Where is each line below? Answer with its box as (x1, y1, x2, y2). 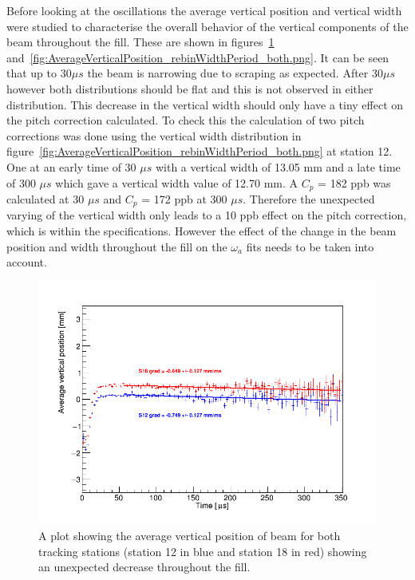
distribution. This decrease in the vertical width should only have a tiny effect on (6, 96, 404, 112)
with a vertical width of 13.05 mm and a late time (155, 158, 401, 175)
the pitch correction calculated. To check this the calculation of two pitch (6, 112, 365, 128)
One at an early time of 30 (6, 158, 136, 175)
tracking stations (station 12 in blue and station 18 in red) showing (38, 543, 367, 559)
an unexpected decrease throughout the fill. (38, 558, 251, 575)
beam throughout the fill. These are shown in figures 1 (6, 34, 275, 50)
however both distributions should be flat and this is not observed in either (6, 80, 373, 97)
